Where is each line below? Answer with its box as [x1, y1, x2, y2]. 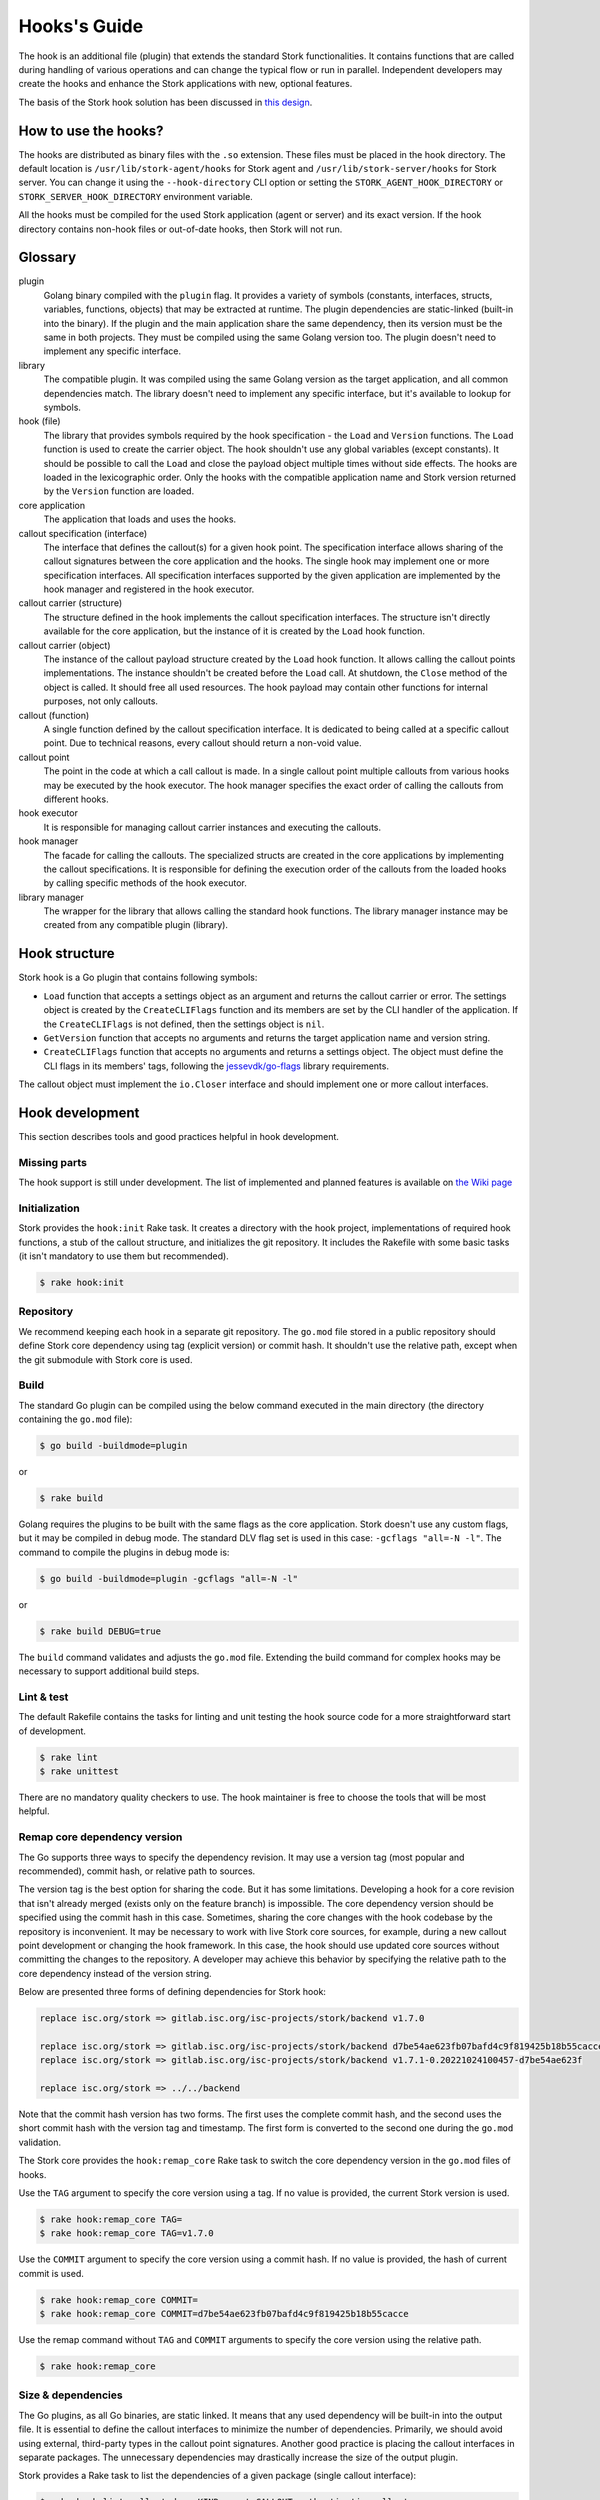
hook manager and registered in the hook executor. [43, 583, 255, 595]
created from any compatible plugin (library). [43, 919, 229, 931]
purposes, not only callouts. [43, 695, 159, 707]
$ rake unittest [39, 1766, 120, 1777]
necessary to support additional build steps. [18, 1665, 200, 1677]
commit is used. [18, 2267, 84, 2279]
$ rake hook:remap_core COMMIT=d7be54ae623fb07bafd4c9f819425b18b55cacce [39, 2308, 409, 2320]
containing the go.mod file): [18, 1413, 133, 1425]
